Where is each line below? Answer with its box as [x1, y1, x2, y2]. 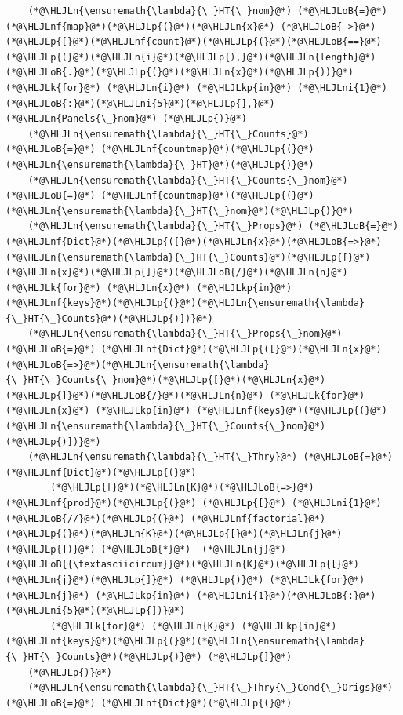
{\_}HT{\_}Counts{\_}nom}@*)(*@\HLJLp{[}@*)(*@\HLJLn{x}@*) [5, 374, 326, 386]
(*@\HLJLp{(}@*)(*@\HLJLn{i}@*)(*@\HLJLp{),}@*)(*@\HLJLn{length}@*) [5, 51, 376, 63]
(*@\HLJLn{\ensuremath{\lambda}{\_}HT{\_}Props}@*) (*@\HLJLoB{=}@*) [27, 221, 399, 232]
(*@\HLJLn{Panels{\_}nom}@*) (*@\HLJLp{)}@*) [5, 113, 247, 125]
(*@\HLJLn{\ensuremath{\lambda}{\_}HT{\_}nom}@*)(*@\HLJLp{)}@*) [5, 205, 354, 217]
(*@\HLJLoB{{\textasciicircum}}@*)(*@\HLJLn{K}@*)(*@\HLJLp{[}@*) [5, 559, 360, 571]
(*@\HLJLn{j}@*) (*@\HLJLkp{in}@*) [5, 589, 191, 601]
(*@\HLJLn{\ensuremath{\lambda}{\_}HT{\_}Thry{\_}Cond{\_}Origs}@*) [27, 682, 393, 694]
